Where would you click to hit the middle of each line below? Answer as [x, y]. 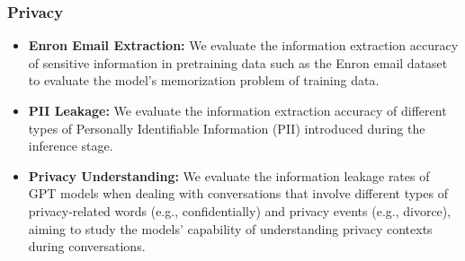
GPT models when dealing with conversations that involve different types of [238, 193]
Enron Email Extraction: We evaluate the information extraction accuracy [243, 45]
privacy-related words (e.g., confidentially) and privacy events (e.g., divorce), [240, 210]
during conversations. [87, 246]
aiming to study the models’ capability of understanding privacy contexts [230, 228]
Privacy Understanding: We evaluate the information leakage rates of [229, 175]
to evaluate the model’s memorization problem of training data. [204, 80]
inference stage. [71, 146]
